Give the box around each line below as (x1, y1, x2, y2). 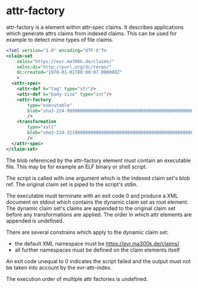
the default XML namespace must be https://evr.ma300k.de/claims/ (14, 240, 180, 247)
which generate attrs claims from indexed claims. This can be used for (6, 29, 177, 37)
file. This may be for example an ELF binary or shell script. (6, 163, 147, 170)
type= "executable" (27, 102, 72, 108)
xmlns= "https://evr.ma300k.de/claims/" (16, 58, 115, 64)
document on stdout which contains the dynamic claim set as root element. (6, 198, 189, 206)
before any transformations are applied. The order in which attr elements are (6, 211, 192, 218)
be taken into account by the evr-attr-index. (6, 264, 112, 271)
